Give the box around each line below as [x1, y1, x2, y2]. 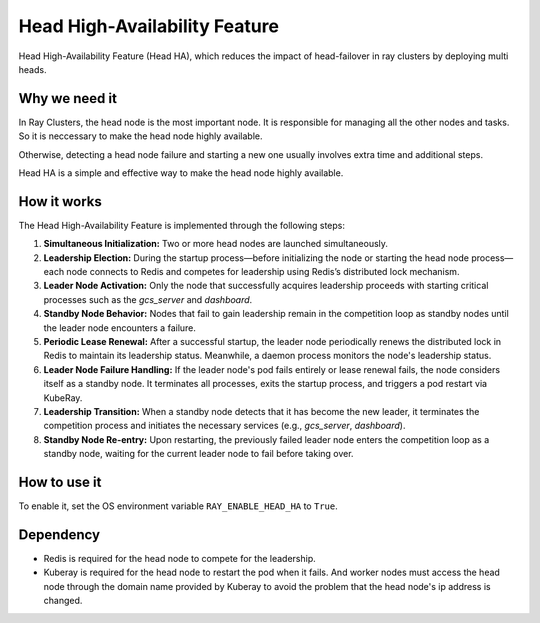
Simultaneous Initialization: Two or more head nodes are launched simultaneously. [43, 238, 389, 250]
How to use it [18, 473, 102, 490]
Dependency [18, 526, 100, 543]
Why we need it [18, 90, 117, 107]
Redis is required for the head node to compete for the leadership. [43, 552, 317, 564]
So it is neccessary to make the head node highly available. [18, 130, 263, 142]
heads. [18, 63, 47, 75]
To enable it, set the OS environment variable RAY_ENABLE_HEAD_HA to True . [18, 500, 339, 512]
